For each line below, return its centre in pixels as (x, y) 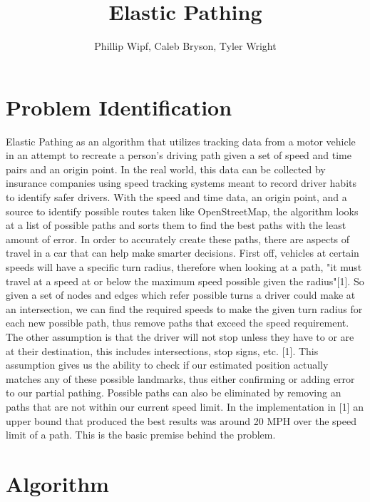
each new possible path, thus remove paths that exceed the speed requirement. (178, 323)
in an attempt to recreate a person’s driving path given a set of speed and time (179, 155)
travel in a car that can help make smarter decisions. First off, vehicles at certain (183, 253)
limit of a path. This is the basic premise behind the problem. (141, 435)
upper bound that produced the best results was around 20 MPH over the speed (181, 420)
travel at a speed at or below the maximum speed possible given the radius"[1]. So (185, 281)
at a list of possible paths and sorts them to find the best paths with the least (176, 225)
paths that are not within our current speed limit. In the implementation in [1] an (185, 406)
